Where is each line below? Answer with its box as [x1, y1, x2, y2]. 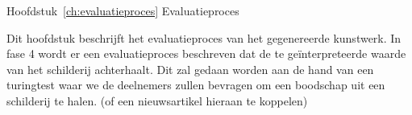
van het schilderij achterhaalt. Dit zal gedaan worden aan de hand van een [6, 60, 374, 77]
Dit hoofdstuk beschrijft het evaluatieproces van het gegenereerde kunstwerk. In [6, 29, 402, 46]
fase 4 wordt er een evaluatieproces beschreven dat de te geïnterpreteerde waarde [6, 45, 406, 62]
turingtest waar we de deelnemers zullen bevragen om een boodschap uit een [6, 76, 385, 93]
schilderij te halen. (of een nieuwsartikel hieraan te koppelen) [6, 92, 308, 109]
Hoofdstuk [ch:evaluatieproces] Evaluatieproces [6, 2, 239, 18]
